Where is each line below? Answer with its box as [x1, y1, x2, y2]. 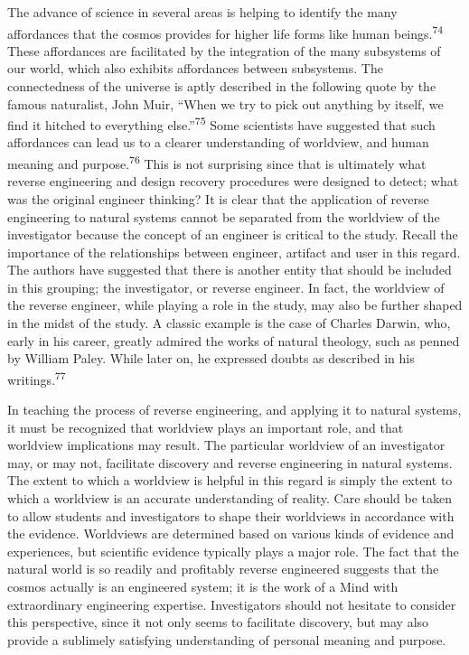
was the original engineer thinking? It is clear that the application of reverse [7, 189, 429, 208]
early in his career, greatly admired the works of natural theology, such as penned [7, 331, 460, 350]
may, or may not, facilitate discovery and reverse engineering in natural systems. [7, 453, 453, 472]
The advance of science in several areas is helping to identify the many [7, 3, 398, 21]
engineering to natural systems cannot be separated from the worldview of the [7, 207, 440, 226]
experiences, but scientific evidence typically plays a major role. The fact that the [7, 541, 459, 560]
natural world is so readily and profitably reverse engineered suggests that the [7, 559, 439, 578]
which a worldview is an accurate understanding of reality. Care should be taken [7, 489, 452, 508]
